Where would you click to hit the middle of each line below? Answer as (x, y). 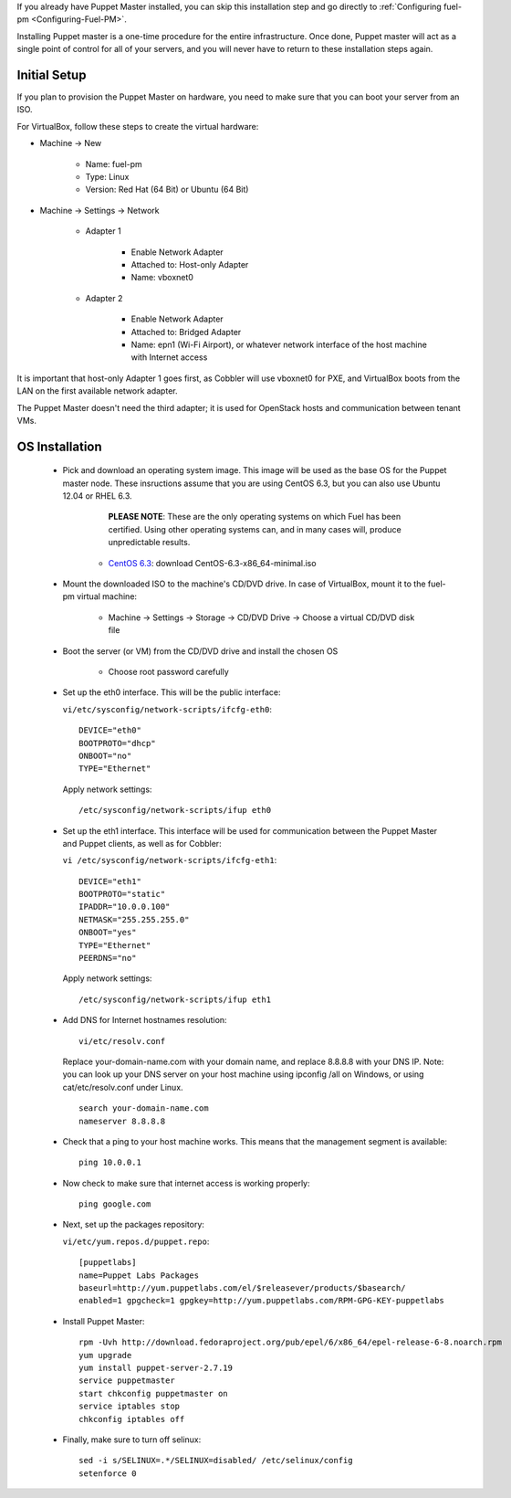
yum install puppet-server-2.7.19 (156, 1368)
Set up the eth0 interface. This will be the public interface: (172, 692)
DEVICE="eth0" (110, 730)
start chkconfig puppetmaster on (153, 1393)
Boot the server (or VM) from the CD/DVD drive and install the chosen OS (200, 651)
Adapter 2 (104, 298)
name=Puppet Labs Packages (139, 1275)
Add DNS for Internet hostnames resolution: (145, 1020)
